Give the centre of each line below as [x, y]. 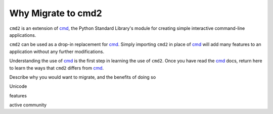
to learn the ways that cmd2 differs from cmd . [57, 68]
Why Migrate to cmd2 [56, 13]
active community [28, 105]
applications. [23, 35]
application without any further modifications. [57, 51]
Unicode [18, 86]
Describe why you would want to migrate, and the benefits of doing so [83, 77]
